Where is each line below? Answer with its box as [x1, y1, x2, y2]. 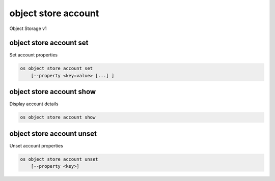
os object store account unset [20, 156, 99, 162]
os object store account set [20, 66, 93, 71]
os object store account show [20, 114, 96, 120]
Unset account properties [9, 142, 63, 148]
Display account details [9, 101, 59, 107]
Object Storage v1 [9, 25, 47, 32]
